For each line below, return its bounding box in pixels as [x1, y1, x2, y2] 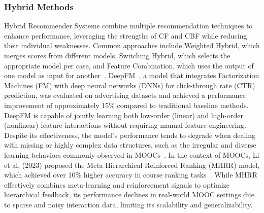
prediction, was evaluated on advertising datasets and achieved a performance [4, 90, 246, 100]
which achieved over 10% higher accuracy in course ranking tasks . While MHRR [4, 169, 257, 180]
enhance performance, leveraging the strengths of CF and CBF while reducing [4, 30, 247, 41]
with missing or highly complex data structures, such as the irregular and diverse [4, 139, 256, 150]
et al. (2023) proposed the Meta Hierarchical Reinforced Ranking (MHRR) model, [4, 159, 260, 170]
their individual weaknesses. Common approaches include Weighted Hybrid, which [4, 40, 260, 51]
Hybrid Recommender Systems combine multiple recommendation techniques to [4, 20, 253, 31]
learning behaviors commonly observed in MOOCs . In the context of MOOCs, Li [4, 149, 259, 160]
